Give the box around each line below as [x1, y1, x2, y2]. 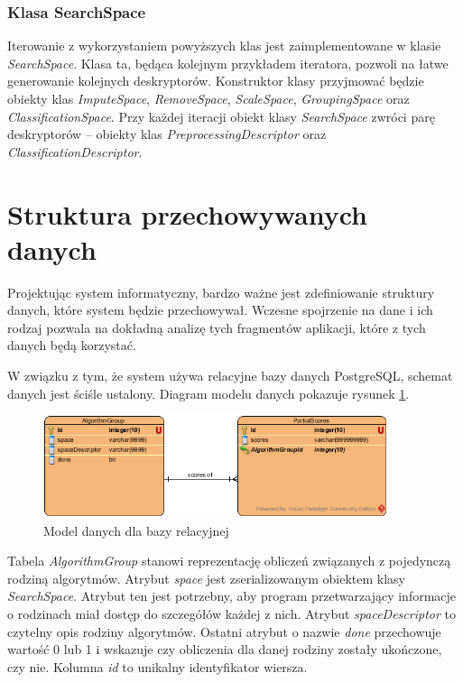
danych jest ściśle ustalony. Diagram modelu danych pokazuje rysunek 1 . [7, 383, 410, 402]
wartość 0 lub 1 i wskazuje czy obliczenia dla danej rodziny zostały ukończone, [7, 640, 442, 659]
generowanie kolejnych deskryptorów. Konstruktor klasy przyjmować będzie [7, 71, 424, 90]
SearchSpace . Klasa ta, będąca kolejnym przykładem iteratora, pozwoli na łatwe [7, 53, 449, 72]
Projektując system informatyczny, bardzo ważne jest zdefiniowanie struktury [7, 282, 435, 301]
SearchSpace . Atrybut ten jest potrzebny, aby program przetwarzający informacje [7, 586, 457, 605]
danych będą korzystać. [7, 336, 136, 355]
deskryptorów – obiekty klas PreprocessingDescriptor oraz [7, 124, 327, 143]
